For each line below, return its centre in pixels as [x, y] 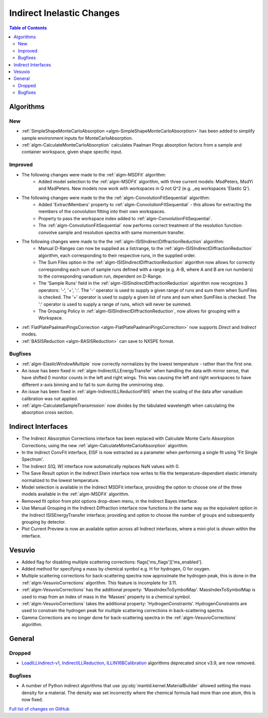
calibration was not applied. [50, 399]
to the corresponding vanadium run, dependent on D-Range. [100, 276]
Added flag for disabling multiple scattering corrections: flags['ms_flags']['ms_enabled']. [112, 562]
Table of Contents [28, 28]
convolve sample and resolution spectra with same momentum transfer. [112, 232]
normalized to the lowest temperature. [61, 480]
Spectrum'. [33, 459]
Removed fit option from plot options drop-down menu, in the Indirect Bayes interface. [110, 501]
